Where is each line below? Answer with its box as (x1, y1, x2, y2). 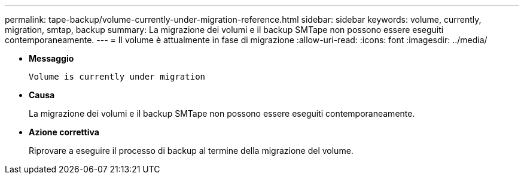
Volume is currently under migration (29, 72, 206, 81)
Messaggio (29, 53, 74, 63)
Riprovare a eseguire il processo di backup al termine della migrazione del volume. (29, 145, 354, 156)
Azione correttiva (29, 127, 99, 137)
